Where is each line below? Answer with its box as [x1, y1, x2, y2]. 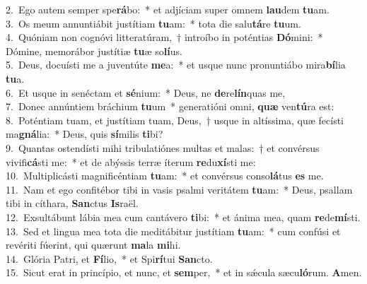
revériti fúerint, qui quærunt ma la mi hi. [6, 237, 181, 252]
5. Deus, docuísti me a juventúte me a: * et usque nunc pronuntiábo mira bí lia [6, 57, 346, 72]
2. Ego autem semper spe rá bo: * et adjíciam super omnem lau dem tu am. [6, 2, 330, 16]
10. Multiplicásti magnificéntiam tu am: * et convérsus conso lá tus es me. [6, 168, 324, 183]
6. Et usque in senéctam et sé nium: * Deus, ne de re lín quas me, [6, 85, 286, 100]
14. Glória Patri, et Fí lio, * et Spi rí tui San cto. [6, 251, 213, 266]
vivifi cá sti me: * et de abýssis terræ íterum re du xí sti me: [6, 154, 256, 169]
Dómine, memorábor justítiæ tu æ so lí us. [6, 43, 182, 58]
